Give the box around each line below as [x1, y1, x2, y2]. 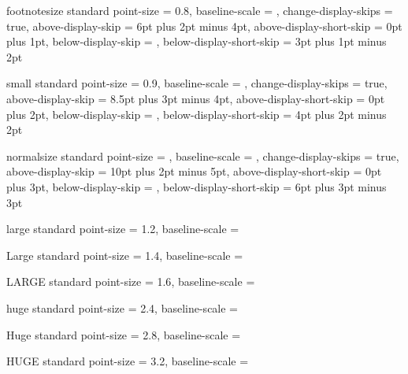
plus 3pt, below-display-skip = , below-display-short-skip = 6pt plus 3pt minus [6, 178, 387, 194]
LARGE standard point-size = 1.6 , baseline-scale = [6, 273, 255, 290]
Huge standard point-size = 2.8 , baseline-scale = [6, 326, 241, 343]
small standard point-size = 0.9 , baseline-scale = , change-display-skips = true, [6, 75, 388, 91]
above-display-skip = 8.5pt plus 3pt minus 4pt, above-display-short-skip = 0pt [6, 90, 385, 106]
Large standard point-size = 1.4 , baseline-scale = [6, 246, 243, 263]
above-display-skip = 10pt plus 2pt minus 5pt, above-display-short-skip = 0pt [6, 163, 382, 180]
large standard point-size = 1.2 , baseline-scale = [6, 220, 239, 237]
